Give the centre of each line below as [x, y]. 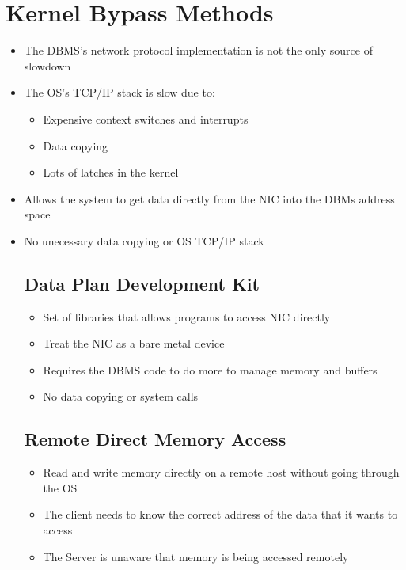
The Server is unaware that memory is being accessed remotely [196, 556]
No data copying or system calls [121, 396]
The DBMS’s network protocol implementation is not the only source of [198, 50]
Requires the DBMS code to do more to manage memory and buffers [210, 369]
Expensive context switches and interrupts [146, 118]
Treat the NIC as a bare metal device [134, 343]
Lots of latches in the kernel [111, 172]
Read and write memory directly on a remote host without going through [221, 472]
